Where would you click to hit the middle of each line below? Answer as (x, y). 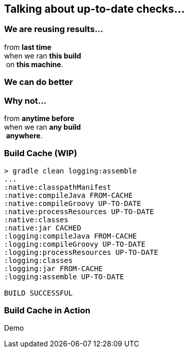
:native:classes (36, 219)
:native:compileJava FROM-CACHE (68, 195)
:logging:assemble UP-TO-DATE (64, 276)
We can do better (39, 82)
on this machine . (35, 64)
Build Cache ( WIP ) (41, 153)
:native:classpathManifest (58, 187)
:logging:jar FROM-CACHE (53, 268)
